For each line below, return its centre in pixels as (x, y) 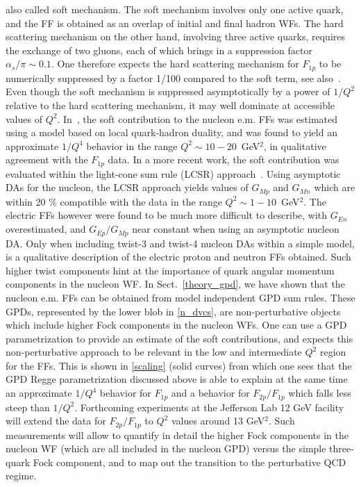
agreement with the (47, 159)
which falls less (320, 393)
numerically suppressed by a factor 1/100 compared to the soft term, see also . (173, 77)
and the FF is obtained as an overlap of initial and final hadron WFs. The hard (175, 23)
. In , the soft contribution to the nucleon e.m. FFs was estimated (198, 118)
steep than (28, 407)
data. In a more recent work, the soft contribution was (224, 159)
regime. (21, 476)
